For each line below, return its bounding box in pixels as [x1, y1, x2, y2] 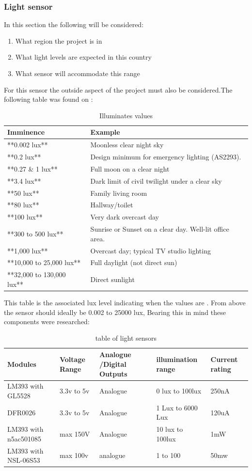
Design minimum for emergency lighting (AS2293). [90, 152, 241, 162]
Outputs [99, 368, 127, 378]
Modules [7, 359, 36, 369]
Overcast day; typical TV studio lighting [90, 245, 211, 255]
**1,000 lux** [7, 245, 48, 255]
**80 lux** [7, 200, 39, 210]
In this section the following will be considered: [4, 19, 144, 30]
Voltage [59, 354, 85, 364]
